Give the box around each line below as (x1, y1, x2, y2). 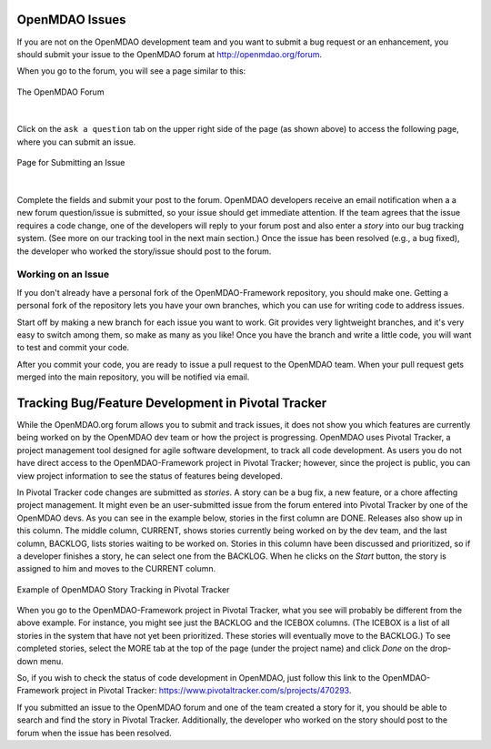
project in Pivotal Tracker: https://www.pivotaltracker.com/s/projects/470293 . (60, 685, 352, 696)
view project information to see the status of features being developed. (16, 470, 284, 481)
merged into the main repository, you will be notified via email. (16, 371, 250, 382)
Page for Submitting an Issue (16, 157, 125, 168)
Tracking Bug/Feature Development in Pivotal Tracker (16, 395, 327, 410)
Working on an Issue (16, 268, 109, 281)
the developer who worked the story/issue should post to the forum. (16, 246, 272, 257)
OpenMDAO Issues (16, 12, 126, 27)
